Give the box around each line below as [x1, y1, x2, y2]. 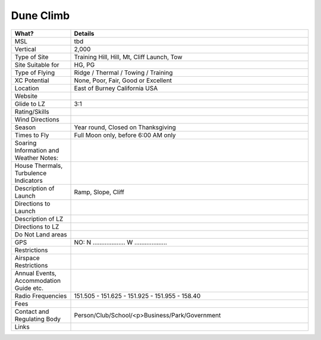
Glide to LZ [14, 99, 46, 108]
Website [14, 92, 38, 100]
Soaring [14, 139, 37, 147]
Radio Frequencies [14, 292, 67, 300]
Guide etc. [14, 283, 44, 292]
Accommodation [14, 276, 61, 285]
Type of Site [14, 52, 49, 61]
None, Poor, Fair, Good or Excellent [74, 76, 172, 85]
